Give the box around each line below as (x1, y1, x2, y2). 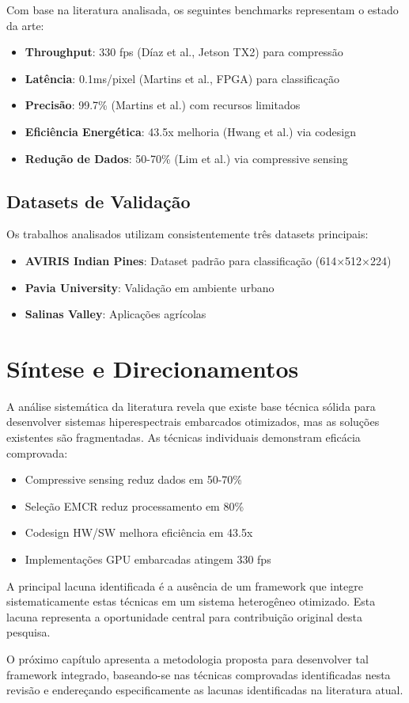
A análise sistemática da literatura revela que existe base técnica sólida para (6, 397, 376, 414)
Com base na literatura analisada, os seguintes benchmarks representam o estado (6, 2, 399, 17)
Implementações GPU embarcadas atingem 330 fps (25, 551, 271, 568)
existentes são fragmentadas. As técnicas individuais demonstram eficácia (6, 429, 361, 446)
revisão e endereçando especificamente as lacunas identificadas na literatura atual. (6, 682, 403, 698)
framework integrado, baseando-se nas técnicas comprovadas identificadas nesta (6, 666, 391, 682)
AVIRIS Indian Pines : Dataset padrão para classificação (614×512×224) (25, 252, 392, 268)
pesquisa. (6, 624, 51, 640)
